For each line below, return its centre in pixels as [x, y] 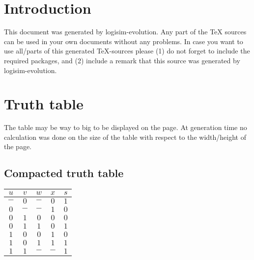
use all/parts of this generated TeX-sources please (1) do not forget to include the [127, 51]
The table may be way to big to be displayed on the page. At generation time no [126, 127]
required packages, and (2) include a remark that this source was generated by [122, 60]
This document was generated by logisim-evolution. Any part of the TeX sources [125, 32]
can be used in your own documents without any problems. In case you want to [124, 41]
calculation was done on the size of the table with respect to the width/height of [125, 137]
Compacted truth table [64, 173]
